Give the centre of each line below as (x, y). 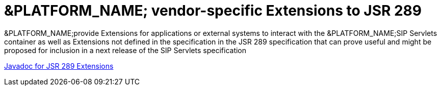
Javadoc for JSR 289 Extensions (59, 66)
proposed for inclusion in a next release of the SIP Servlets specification (125, 50)
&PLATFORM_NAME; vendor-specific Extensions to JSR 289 (213, 11)
